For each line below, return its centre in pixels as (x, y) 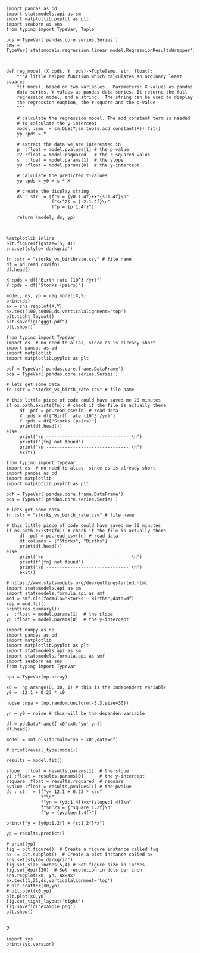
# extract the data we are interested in (69, 144)
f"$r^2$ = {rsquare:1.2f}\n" (77, 807)
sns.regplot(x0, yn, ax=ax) (41, 875)
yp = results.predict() (36, 834)
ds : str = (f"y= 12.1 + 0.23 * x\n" (54, 792)
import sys (20, 939)
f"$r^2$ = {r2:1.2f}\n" (81, 202)
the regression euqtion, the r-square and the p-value (86, 103)
